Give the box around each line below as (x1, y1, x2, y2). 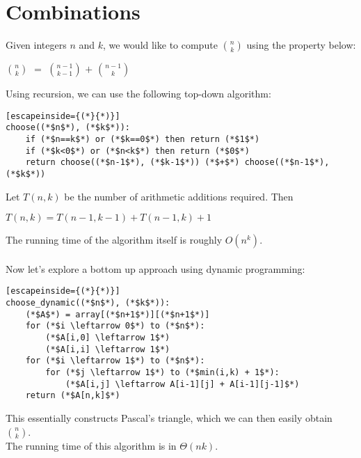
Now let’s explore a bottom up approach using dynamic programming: (6, 261, 305, 276)
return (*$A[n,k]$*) (25, 390, 120, 401)
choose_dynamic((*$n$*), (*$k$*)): (6, 298, 170, 308)
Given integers (6, 38, 67, 52)
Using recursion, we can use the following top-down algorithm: (6, 86, 271, 101)
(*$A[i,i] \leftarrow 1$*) (45, 344, 170, 354)
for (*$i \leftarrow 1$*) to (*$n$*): (25, 356, 205, 366)
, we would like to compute (102, 38, 218, 52)
